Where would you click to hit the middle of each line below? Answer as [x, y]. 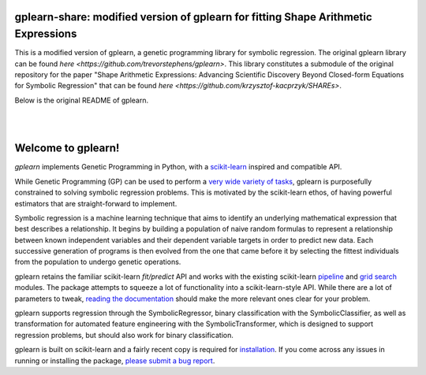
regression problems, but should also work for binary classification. [124, 335]
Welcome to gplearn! [67, 149]
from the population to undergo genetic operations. [98, 262]
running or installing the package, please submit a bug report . [115, 360]
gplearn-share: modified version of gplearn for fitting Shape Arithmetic [193, 17]
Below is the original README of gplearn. [82, 100]
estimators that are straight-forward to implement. [96, 203]
